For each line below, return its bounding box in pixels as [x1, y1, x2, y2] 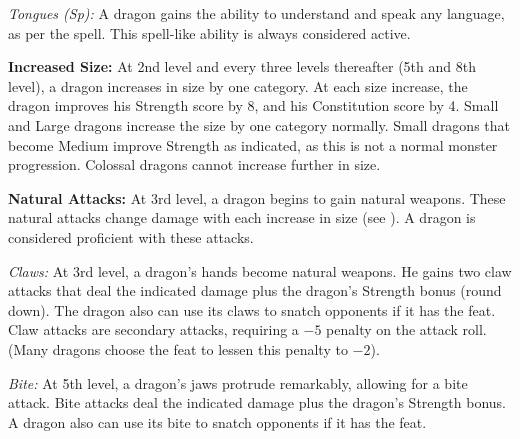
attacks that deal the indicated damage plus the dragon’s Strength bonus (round [8, 280, 502, 301]
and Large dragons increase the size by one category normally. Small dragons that [8, 114, 511, 135]
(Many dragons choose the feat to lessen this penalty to [8, 338, 348, 359]
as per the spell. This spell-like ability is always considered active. [8, 22, 411, 43]
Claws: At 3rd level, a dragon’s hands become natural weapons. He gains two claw [8, 260, 512, 281]
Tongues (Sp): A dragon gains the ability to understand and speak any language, [8, 3, 505, 23]
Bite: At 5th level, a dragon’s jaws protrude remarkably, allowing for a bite [8, 372, 468, 393]
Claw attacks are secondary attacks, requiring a [8, 319, 299, 340]
